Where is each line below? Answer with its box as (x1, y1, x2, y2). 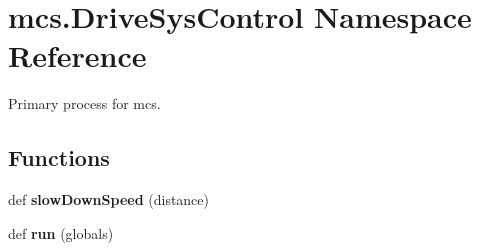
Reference (8, 35, 147, 76)
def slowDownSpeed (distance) (8, 189, 210, 210)
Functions (8, 142, 110, 173)
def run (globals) (8, 222, 114, 243)
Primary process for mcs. (8, 93, 161, 114)
